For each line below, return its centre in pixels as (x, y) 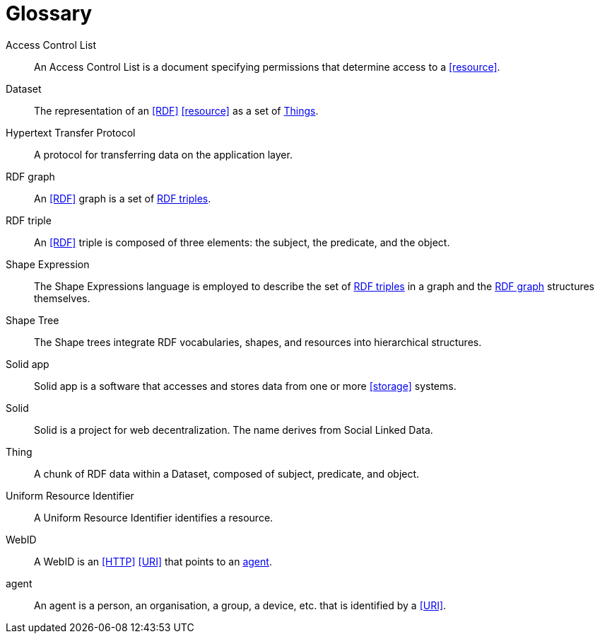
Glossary (49, 13)
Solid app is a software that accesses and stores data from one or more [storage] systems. (245, 386)
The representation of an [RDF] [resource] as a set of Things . (176, 110)
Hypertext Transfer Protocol (71, 132)
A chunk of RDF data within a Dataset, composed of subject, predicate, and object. (227, 473)
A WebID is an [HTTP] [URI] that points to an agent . (153, 561)
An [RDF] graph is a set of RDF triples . (123, 198)
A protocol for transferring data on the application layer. (163, 154)
